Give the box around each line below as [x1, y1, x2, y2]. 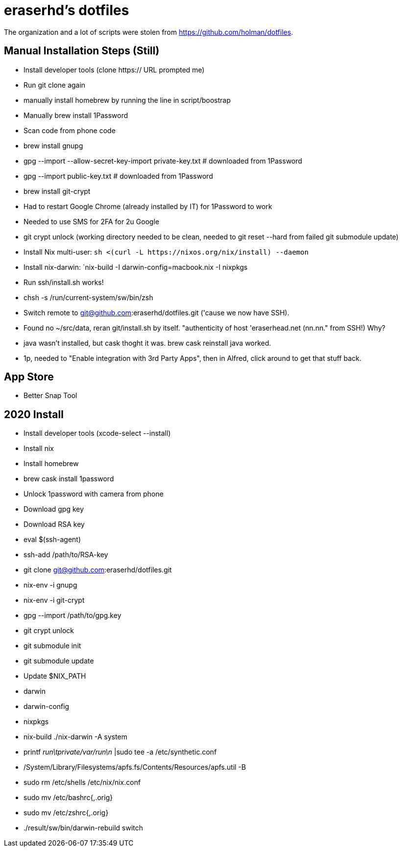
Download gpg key [24, 505, 84, 514]
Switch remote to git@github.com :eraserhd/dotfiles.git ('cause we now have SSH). [24, 308, 289, 317]
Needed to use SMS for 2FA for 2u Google [24, 217, 160, 226]
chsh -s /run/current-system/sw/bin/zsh [24, 293, 153, 302]
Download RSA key [24, 520, 85, 529]
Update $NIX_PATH [24, 672, 86, 681]
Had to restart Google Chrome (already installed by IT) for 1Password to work [24, 202, 272, 211]
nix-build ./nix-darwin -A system [24, 733, 128, 741]
